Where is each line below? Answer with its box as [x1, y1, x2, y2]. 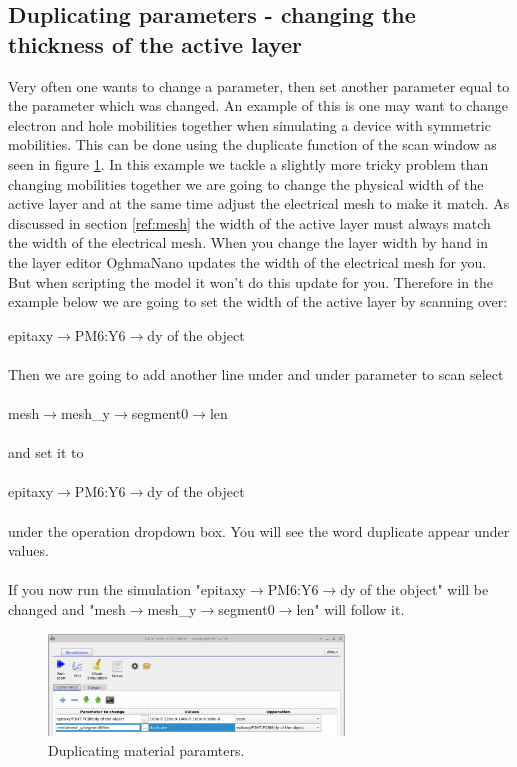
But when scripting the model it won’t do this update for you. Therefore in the [8, 271, 494, 292]
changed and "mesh [8, 599, 126, 620]
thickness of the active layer [8, 28, 302, 59]
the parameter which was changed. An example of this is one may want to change [8, 95, 508, 116]
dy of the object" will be [340, 579, 489, 600]
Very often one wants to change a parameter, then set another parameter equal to [8, 75, 510, 96]
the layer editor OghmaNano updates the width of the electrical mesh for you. [8, 251, 487, 272]
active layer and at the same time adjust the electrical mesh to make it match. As [8, 193, 510, 214]
